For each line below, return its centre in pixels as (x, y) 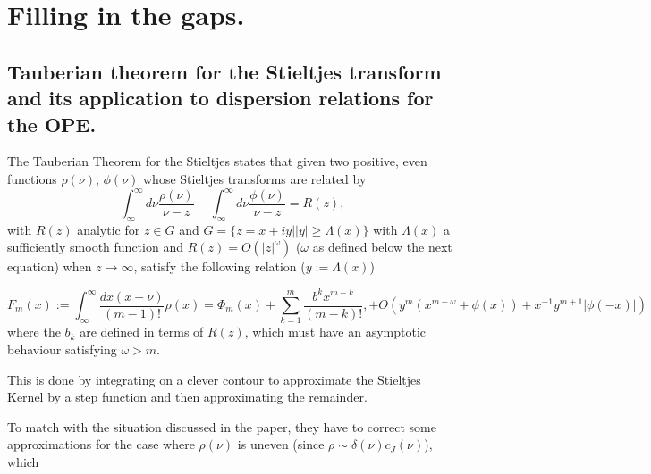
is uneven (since (281, 444)
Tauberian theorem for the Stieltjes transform (224, 71)
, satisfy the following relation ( (220, 266)
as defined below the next (382, 247)
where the (34, 332)
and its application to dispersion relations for (220, 98)
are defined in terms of (142, 332)
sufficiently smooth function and (95, 247)
